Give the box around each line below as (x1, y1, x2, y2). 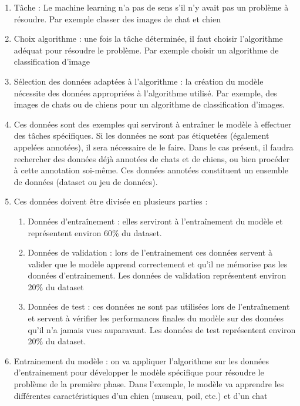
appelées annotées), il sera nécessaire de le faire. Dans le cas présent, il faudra (14, 140, 294, 153)
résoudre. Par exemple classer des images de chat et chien (14, 12, 221, 25)
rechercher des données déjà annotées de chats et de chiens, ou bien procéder (14, 152, 290, 165)
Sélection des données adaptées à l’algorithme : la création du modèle (14, 75, 264, 87)
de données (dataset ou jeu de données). (14, 175, 158, 187)
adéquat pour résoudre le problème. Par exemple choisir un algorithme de (14, 43, 279, 56)
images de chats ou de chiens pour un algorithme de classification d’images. (14, 98, 285, 110)
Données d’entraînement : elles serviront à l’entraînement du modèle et (28, 214, 283, 227)
